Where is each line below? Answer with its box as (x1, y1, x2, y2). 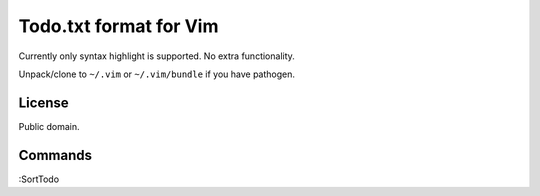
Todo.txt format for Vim (18, 15, 219, 37)
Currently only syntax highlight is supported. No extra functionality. (18, 50, 295, 62)
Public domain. (18, 120, 80, 132)
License (18, 94, 69, 111)
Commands (18, 146, 93, 164)
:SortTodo (18, 173, 60, 185)
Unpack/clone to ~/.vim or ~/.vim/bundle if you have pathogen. (18, 68, 295, 80)
